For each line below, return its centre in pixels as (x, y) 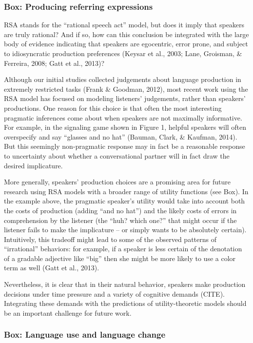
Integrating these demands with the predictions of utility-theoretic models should (125, 303)
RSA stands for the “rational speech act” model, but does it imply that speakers (124, 25)
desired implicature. (33, 165)
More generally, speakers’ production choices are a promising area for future (117, 182)
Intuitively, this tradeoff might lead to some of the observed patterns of (110, 239)
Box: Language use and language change (85, 334)
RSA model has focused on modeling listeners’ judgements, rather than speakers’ (125, 98)
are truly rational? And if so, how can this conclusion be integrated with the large (126, 34)
